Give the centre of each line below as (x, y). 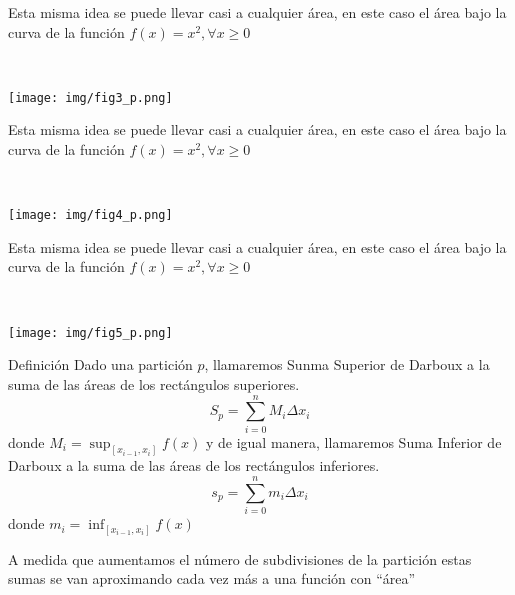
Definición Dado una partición (100, 364)
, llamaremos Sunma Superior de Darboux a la (347, 364)
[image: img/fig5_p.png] (90, 332)
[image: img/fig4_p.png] (90, 215)
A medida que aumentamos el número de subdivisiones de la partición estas (240, 558)
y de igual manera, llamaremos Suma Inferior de (353, 441)
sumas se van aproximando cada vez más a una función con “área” (212, 578)
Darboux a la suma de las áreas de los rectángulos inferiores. (194, 465)
